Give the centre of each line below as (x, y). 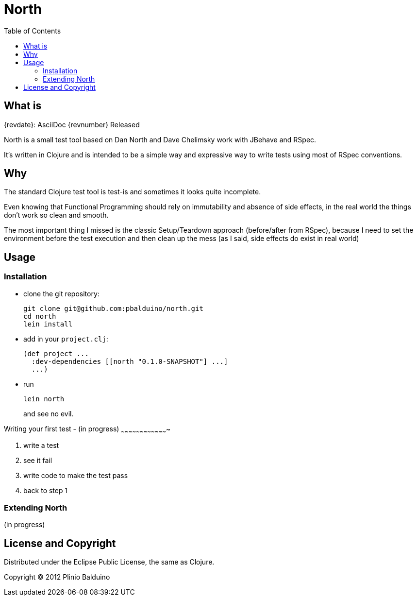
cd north (40, 316)
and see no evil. (49, 413)
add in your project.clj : (66, 339)
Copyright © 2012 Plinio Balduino (57, 577)
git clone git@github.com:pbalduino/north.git (113, 308)
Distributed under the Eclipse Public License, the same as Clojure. (109, 562)
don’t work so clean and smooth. (56, 215)
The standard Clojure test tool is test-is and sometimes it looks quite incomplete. (133, 192)
